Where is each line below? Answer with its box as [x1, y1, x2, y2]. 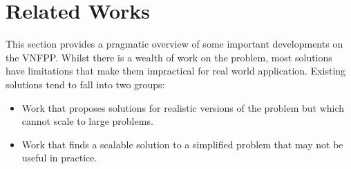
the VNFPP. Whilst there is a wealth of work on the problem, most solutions [6, 50, 332, 64]
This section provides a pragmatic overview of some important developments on [6, 37, 343, 51]
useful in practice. [21, 150, 97, 165]
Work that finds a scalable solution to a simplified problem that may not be [21, 137, 343, 151]
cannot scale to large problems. [21, 114, 153, 128]
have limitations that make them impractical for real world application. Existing [6, 63, 346, 78]
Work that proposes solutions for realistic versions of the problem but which [21, 100, 345, 115]
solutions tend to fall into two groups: [6, 77, 165, 91]
